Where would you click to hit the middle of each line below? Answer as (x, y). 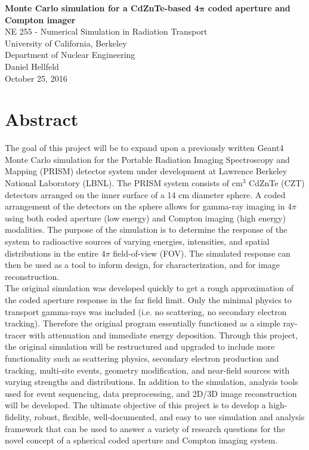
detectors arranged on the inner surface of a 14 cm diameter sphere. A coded (145, 194)
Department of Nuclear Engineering (70, 55)
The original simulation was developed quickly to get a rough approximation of (149, 288)
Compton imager (40, 19)
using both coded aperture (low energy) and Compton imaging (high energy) (145, 218)
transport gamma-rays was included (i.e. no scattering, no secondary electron (146, 311)
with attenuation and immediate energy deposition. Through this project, (163, 335)
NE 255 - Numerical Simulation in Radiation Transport (106, 31)
